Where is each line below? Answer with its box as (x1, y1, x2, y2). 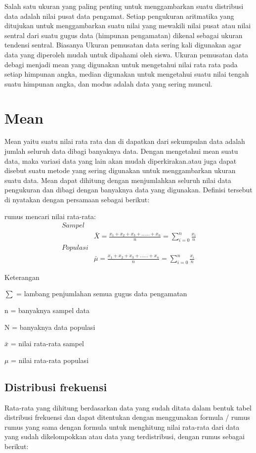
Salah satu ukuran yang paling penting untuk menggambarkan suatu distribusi (4, 1, 244, 11)
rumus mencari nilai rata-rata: (4, 211, 96, 221)
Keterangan (4, 272, 40, 282)
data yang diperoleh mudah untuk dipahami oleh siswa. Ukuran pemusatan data (4, 49, 249, 59)
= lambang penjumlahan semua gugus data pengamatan (16, 288, 187, 299)
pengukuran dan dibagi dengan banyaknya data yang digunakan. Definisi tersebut (4, 184, 253, 195)
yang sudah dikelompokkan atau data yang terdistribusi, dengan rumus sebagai (4, 431, 245, 442)
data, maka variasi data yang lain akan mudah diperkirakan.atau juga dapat (4, 155, 237, 166)
